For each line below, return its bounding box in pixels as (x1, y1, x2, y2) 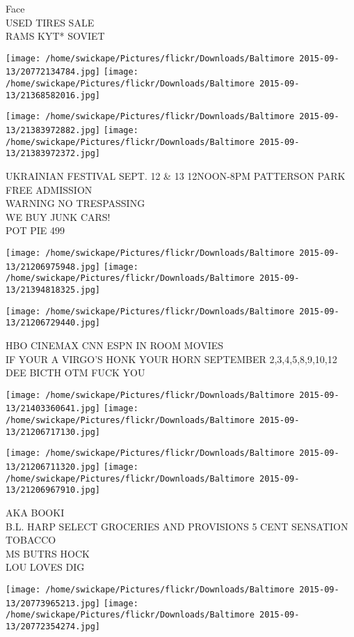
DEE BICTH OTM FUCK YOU (6, 365, 145, 380)
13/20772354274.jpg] (6, 621, 101, 631)
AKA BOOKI (6, 505, 65, 519)
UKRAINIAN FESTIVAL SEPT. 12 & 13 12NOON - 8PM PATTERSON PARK (6, 169, 346, 183)
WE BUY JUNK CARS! (6, 209, 111, 224)
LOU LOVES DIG (6, 560, 85, 574)
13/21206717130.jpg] (6, 427, 101, 437)
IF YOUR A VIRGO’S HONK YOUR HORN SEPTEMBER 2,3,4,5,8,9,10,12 (6, 351, 337, 366)
